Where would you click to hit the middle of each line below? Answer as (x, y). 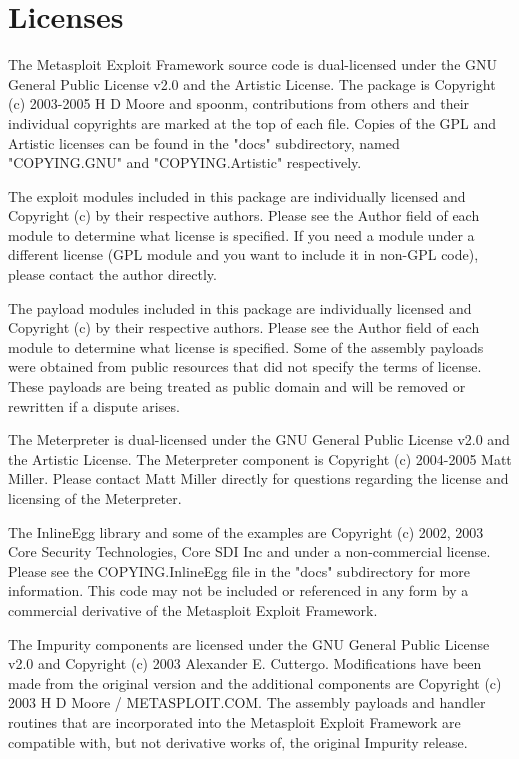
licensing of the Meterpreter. (95, 498)
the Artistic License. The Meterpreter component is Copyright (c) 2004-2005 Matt (260, 458)
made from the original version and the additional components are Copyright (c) (255, 682)
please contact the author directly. (112, 274)
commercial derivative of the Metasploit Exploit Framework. (193, 609)
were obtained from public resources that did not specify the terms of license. (245, 366)
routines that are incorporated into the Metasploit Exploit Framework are (234, 721)
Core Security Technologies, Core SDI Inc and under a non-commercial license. (249, 551)
